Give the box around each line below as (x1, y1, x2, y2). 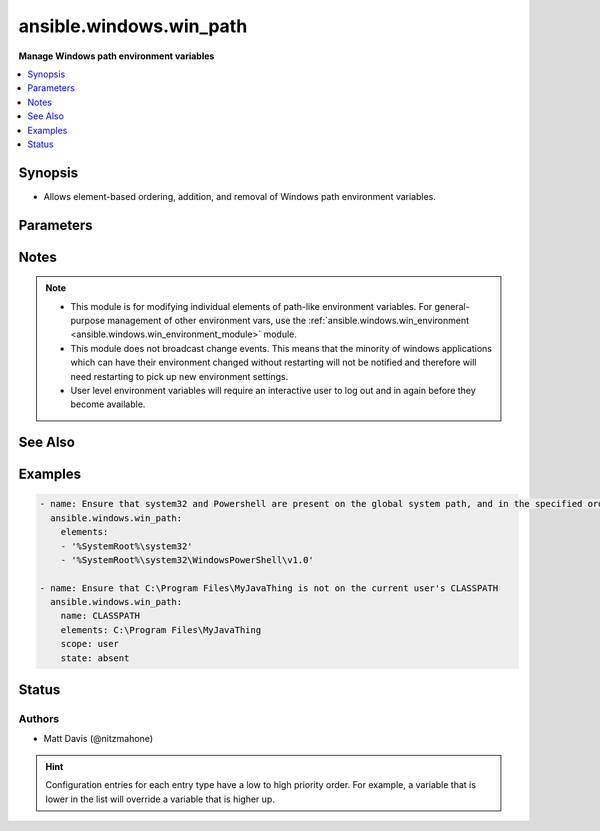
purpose (70, 315, 105, 326)
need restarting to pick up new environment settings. (70, 370, 289, 382)
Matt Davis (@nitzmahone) (43, 733, 154, 745)
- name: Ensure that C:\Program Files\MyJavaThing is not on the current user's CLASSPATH (39, 582, 499, 594)
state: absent (60, 652, 130, 664)
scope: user (60, 638, 120, 650)
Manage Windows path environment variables (18, 50, 215, 62)
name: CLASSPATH (60, 610, 140, 622)
